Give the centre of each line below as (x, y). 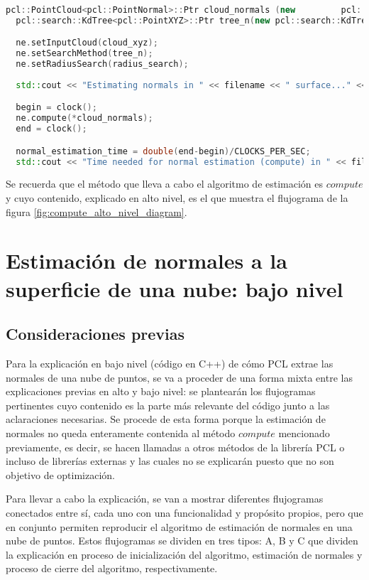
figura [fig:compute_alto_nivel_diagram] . (97, 211)
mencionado (304, 433)
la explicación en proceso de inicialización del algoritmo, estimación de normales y (184, 554)
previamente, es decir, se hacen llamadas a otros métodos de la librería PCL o (175, 447)
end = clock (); (51, 129)
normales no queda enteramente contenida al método (121, 433)
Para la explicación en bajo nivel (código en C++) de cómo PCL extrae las (170, 364)
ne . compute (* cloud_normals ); (84, 118)
